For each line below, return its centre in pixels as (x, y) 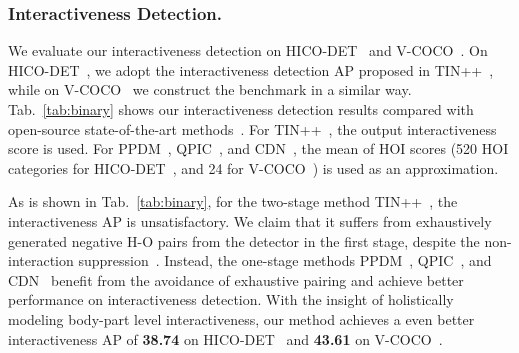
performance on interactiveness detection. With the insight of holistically (231, 299)
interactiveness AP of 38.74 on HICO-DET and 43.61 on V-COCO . (225, 338)
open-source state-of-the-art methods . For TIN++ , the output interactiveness (252, 128)
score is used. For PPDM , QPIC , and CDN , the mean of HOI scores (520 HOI (258, 148)
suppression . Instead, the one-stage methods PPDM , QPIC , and (285, 260)
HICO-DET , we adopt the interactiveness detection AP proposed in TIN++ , (251, 69)
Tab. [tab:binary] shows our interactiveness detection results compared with (241, 109)
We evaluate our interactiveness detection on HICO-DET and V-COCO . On (248, 50)
